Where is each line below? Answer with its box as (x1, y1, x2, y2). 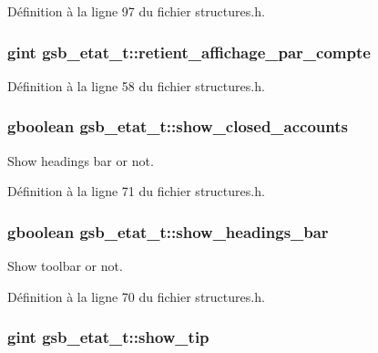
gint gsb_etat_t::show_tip (7, 326, 209, 348)
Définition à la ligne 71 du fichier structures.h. (7, 182, 265, 201)
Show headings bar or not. (7, 151, 154, 170)
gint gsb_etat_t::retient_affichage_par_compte (7, 40, 371, 63)
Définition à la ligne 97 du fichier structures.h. (7, 2, 265, 20)
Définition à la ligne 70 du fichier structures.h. (7, 286, 265, 306)
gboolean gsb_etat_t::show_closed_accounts (7, 115, 348, 138)
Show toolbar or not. (7, 256, 123, 275)
